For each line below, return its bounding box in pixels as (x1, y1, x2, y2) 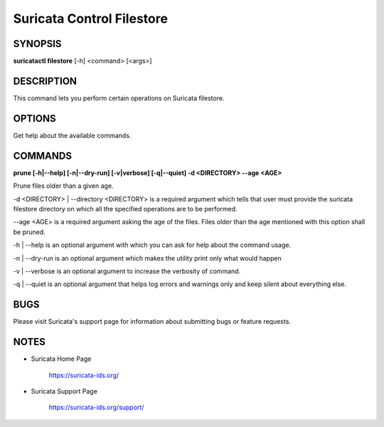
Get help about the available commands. (13, 131, 132, 139)
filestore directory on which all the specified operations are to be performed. (13, 204, 238, 213)
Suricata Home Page (31, 354, 92, 363)
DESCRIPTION (13, 75, 78, 87)
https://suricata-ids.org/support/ (48, 403, 144, 412)
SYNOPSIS (13, 38, 62, 50)
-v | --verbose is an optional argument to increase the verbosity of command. (13, 267, 241, 275)
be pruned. (13, 228, 46, 236)
